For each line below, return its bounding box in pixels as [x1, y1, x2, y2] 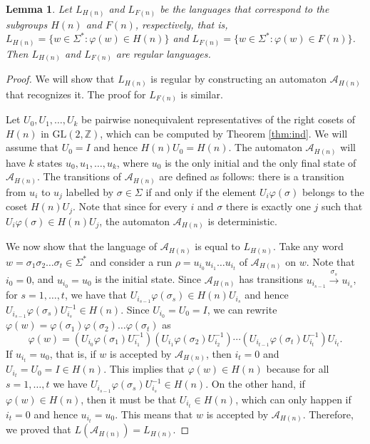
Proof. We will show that [6, 71, 115, 86]
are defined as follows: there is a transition [159, 169, 344, 184]
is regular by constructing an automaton [150, 71, 327, 86]
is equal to [195, 239, 240, 254]
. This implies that [103, 361, 185, 376]
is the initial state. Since [95, 272, 201, 286]
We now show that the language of [6, 239, 158, 254]
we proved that [6, 422, 71, 437]
